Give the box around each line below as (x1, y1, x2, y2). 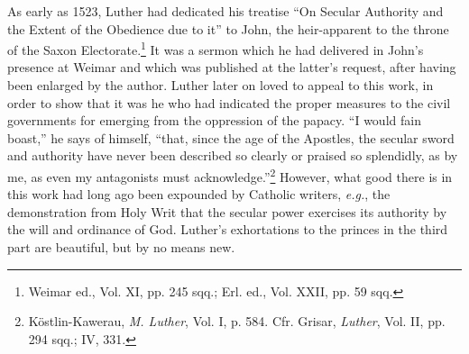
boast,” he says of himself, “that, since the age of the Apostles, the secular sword (7, 128, 455, 147)
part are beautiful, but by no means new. (7, 238, 235, 257)
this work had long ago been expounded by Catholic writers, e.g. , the (7, 185, 391, 204)
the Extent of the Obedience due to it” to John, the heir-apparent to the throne (7, 19, 449, 38)
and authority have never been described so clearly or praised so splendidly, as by (7, 146, 458, 165)
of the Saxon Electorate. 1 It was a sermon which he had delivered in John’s (7, 38, 424, 59)
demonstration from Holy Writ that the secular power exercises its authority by (7, 202, 447, 221)
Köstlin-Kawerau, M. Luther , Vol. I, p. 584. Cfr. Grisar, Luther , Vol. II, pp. (28, 312, 446, 331)
